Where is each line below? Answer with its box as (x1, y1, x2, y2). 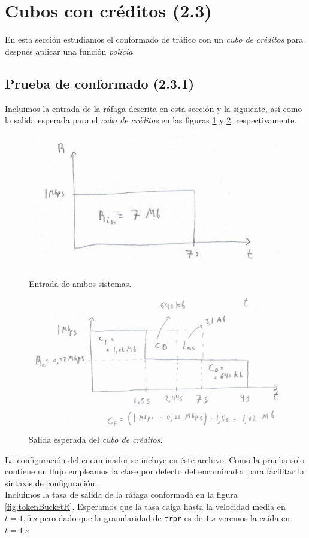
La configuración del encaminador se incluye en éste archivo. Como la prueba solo (5, 453, 305, 466)
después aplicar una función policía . (5, 44, 135, 57)
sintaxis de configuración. (5, 476, 98, 489)
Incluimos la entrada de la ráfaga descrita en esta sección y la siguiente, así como (5, 102, 302, 114)
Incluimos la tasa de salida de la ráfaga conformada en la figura (5, 488, 238, 501)
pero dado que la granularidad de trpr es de (40, 512, 203, 524)
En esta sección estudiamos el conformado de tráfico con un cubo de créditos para (5, 33, 304, 46)
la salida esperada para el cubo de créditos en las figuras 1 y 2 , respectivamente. (5, 114, 297, 126)
